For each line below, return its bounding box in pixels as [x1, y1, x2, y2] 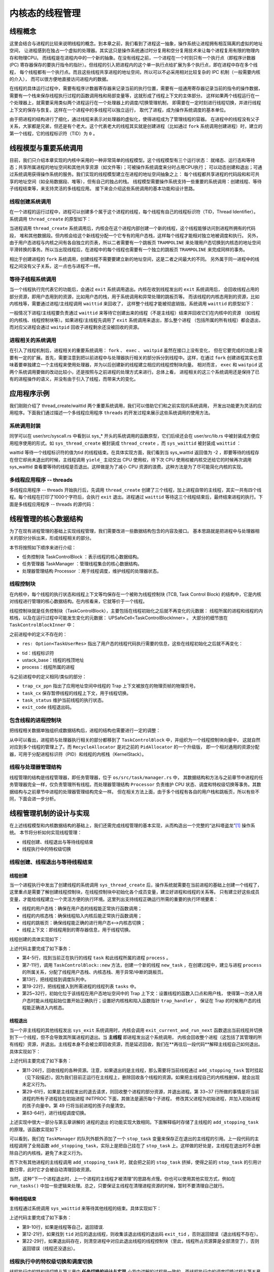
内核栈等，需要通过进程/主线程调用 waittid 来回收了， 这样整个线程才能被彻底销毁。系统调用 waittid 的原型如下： [9, 301, 255, 307]
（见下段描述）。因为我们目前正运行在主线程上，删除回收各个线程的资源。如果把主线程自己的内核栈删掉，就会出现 [22, 1074, 260, 1080]
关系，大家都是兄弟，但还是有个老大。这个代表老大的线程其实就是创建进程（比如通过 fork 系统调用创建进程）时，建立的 [9, 123, 263, 129]
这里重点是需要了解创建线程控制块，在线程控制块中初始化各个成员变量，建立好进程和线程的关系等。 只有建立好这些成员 [9, 889, 260, 895]
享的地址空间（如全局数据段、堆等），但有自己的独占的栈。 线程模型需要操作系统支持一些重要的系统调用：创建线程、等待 [9, 178, 262, 184]
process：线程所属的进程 [22, 664, 75, 670]
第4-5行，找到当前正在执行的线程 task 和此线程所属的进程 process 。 [22, 955, 171, 961]
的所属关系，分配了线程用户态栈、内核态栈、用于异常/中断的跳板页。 [22, 969, 166, 975]
